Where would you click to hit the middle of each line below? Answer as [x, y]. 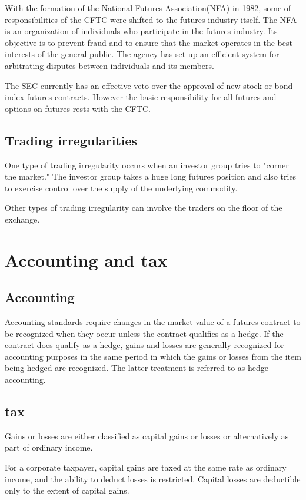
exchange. [22, 219]
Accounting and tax [86, 259]
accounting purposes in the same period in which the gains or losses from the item [153, 356]
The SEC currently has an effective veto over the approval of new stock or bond [149, 85]
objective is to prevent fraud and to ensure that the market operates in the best [149, 42]
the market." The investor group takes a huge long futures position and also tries [151, 176]
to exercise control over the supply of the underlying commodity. [121, 188]
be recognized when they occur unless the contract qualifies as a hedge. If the [144, 333]
